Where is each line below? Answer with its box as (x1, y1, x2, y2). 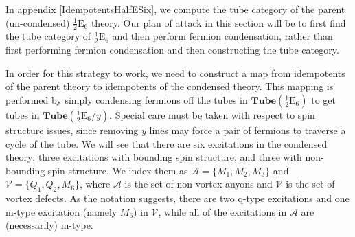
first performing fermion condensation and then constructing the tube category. (5, 43, 339, 57)
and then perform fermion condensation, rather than (112, 29, 333, 43)
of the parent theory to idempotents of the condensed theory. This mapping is (5, 79, 334, 93)
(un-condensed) (5, 15, 70, 30)
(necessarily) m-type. (5, 218, 93, 232)
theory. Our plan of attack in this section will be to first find (91, 15, 346, 30)
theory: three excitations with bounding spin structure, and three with (5, 150, 302, 164)
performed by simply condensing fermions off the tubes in (5, 93, 248, 107)
